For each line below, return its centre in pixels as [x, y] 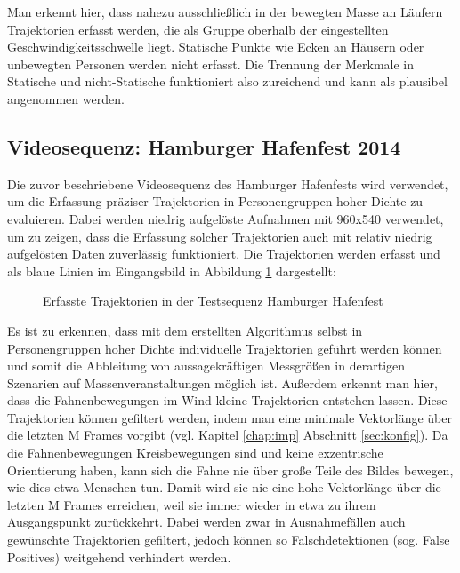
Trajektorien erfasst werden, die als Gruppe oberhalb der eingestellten [198, 29]
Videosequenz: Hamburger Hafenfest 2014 [204, 146]
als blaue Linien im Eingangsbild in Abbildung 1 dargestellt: [172, 271]
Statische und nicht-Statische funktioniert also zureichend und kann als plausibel [227, 81]
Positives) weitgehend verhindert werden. [119, 557]
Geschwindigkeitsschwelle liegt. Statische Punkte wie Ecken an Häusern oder [216, 47]
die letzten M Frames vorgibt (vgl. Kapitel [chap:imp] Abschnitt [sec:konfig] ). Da [228, 435]
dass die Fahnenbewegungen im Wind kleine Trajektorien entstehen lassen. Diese [227, 400]
